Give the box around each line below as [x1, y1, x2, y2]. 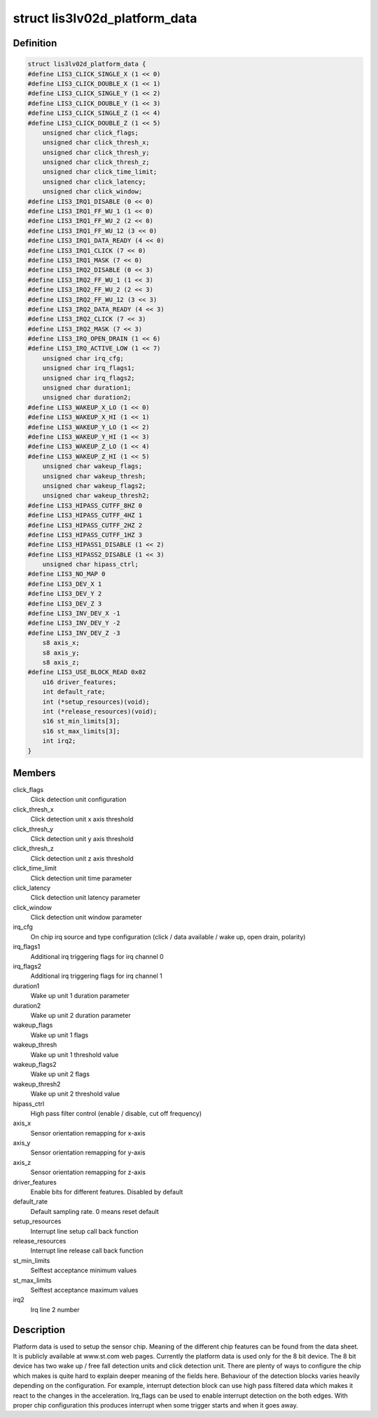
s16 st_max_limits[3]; [42, 727, 120, 735]
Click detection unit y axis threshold [30, 834, 134, 843]
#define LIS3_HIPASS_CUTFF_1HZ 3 [27, 531, 143, 539]
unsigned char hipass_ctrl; [42, 561, 139, 568]
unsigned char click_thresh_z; [42, 158, 150, 166]
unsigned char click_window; [42, 188, 143, 196]
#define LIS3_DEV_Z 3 [27, 599, 102, 608]
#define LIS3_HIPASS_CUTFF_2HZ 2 [27, 521, 143, 529]
